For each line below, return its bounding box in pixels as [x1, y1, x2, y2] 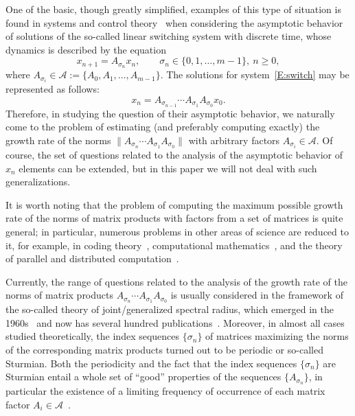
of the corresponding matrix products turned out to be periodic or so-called [5, 343, 323, 357]
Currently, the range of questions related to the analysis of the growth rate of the [5, 274, 347, 288]
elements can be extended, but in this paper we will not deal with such [19, 161, 317, 175]
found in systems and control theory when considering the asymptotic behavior [5, 15, 343, 30]
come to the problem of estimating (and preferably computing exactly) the [5, 119, 320, 134]
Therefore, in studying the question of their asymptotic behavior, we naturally [5, 106, 335, 120]
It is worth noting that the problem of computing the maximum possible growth [5, 197, 343, 211]
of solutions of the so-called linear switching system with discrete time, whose [5, 29, 332, 43]
